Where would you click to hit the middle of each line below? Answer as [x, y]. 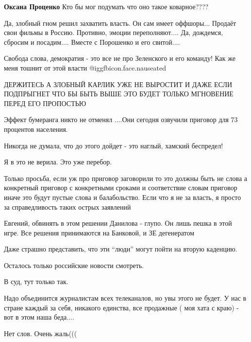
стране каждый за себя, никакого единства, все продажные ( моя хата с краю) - [122, 307]
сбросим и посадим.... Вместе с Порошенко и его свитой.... [92, 42]
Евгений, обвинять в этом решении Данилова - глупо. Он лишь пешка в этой [118, 223]
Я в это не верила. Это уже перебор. [58, 162]
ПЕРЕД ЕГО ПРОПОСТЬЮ [45, 103]
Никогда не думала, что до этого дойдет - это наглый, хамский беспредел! [114, 145]
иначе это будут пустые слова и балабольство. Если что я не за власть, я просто [123, 197]
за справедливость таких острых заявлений [67, 207]
